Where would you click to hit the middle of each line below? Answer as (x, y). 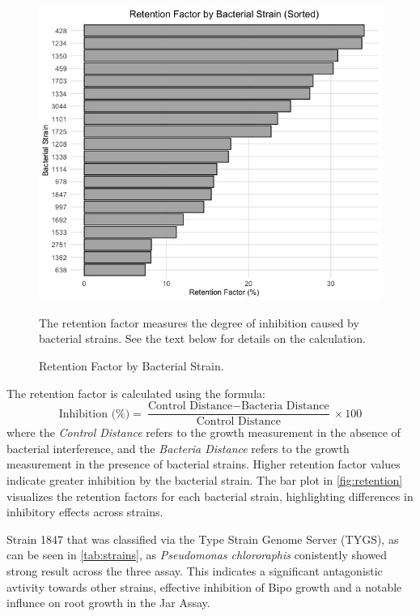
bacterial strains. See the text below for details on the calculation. (203, 338)
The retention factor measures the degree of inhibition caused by (199, 322)
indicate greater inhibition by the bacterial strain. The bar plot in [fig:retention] (205, 479)
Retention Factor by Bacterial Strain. (132, 365)
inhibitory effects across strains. (85, 512)
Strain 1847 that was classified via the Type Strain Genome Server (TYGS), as (203, 539)
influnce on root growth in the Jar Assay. (108, 603)
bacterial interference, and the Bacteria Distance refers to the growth (178, 448)
